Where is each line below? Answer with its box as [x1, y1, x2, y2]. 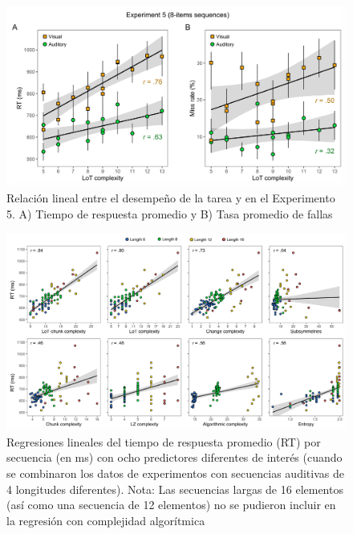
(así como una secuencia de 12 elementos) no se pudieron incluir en [6, 496, 336, 513]
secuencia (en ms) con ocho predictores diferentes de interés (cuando [6, 449, 343, 466]
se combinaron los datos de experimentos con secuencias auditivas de [6, 464, 344, 481]
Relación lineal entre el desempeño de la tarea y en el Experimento [6, 190, 335, 206]
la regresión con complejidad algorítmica [6, 512, 205, 528]
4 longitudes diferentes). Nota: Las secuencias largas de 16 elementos [6, 480, 343, 497]
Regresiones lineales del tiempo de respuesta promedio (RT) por [6, 433, 321, 450]
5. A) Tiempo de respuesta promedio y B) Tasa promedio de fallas [6, 206, 333, 222]
